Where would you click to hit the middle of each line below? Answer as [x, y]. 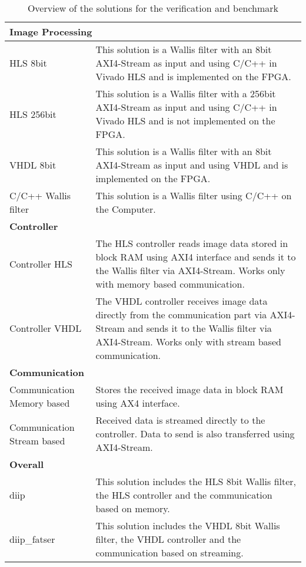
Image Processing [51, 32]
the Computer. [126, 209]
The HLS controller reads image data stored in [192, 243]
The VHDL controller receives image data [182, 301]
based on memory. [133, 508]
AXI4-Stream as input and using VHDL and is [192, 165]
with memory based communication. [170, 284]
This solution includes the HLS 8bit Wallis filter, [196, 481]
